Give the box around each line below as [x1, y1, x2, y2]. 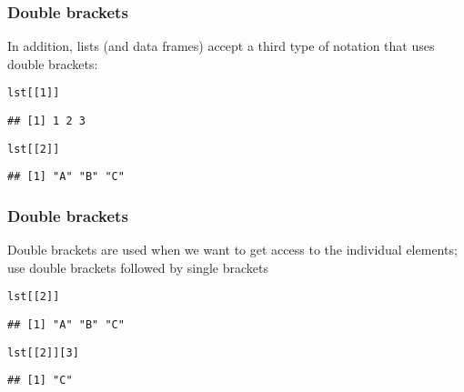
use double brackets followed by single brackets [7, 257, 268, 276]
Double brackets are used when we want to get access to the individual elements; [7, 240, 458, 259]
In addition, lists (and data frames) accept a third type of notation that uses [7, 36, 435, 55]
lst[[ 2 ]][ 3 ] [7, 346, 79, 359]
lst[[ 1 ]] [7, 86, 60, 100]
